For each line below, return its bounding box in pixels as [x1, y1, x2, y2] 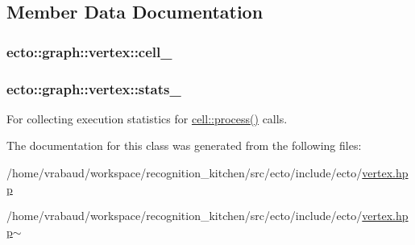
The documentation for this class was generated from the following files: [6, 137, 362, 154]
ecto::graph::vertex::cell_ [6, 41, 172, 61]
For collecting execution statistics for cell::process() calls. [6, 110, 288, 127]
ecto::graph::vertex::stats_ [6, 78, 181, 98]
